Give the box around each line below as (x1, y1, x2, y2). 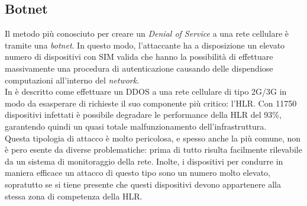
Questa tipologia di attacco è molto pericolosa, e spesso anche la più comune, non (5, 131, 301, 144)
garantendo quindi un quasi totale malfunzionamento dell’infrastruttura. (5, 120, 267, 132)
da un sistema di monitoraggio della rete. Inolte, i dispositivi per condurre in (5, 154, 283, 167)
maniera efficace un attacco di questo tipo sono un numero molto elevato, (5, 166, 270, 179)
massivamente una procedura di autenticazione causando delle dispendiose (5, 62, 273, 74)
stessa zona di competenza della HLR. (5, 189, 143, 202)
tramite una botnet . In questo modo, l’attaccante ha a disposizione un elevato (5, 38, 285, 51)
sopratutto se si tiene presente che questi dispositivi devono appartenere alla (5, 178, 281, 190)
